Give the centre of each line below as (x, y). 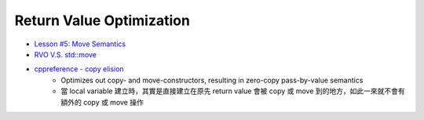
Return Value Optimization (102, 20)
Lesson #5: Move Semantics (80, 44)
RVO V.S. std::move (66, 54)
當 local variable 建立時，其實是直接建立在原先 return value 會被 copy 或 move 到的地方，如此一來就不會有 (233, 91)
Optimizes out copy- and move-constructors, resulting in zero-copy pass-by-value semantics (212, 80)
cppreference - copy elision (79, 69)
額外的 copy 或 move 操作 (102, 102)
